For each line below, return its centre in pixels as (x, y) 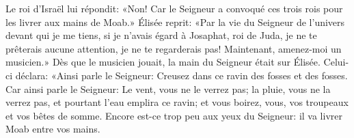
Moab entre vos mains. (53, 129)
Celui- (336, 62)
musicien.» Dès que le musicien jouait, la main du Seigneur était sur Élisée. (163, 62)
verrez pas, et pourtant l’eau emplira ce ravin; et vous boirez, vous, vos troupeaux (177, 102)
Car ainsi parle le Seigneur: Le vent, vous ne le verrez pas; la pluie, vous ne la (168, 88)
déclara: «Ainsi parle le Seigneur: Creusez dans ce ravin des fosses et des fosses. (181, 75)
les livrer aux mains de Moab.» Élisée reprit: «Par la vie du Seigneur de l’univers (175, 22)
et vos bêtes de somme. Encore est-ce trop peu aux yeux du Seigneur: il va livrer (174, 115)
